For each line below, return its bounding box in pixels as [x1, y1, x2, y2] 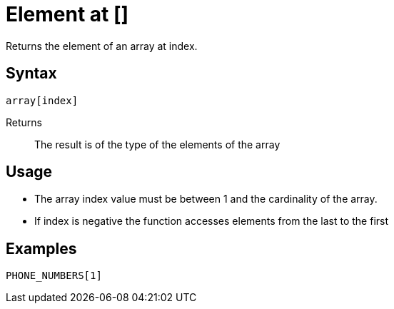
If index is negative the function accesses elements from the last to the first [34, 215, 389, 228]
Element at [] [6, 2, 129, 26]
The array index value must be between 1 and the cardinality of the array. [34, 193, 378, 206]
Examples [6, 239, 77, 258]
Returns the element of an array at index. [6, 39, 198, 52]
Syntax [6, 64, 57, 83]
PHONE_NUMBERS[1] [6, 270, 102, 282]
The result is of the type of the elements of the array [34, 138, 281, 151]
